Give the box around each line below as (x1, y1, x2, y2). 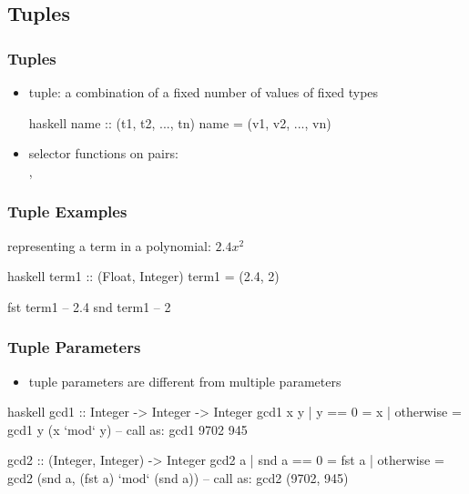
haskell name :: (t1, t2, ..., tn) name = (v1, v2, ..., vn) (28, 113, 331, 132)
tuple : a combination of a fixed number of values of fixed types (28, 83, 379, 101)
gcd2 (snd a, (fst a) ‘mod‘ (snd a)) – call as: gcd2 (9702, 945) (7, 468, 349, 487)
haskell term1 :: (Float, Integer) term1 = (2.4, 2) (7, 267, 280, 286)
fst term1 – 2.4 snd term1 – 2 (7, 297, 171, 316)
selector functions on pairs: (28, 144, 178, 163)
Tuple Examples (7, 200, 127, 223)
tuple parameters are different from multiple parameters (28, 371, 342, 390)
